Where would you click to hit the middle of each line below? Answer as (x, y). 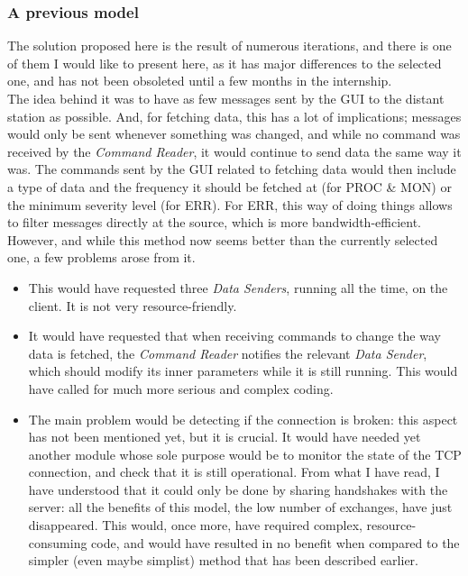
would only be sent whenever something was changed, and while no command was (234, 134)
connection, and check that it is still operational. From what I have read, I (234, 472)
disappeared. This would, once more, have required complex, (195, 525)
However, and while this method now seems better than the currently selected (223, 239)
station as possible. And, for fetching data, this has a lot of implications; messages (234, 116)
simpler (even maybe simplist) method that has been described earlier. (223, 560)
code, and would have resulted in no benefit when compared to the (275, 542)
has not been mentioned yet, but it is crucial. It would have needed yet (225, 437)
